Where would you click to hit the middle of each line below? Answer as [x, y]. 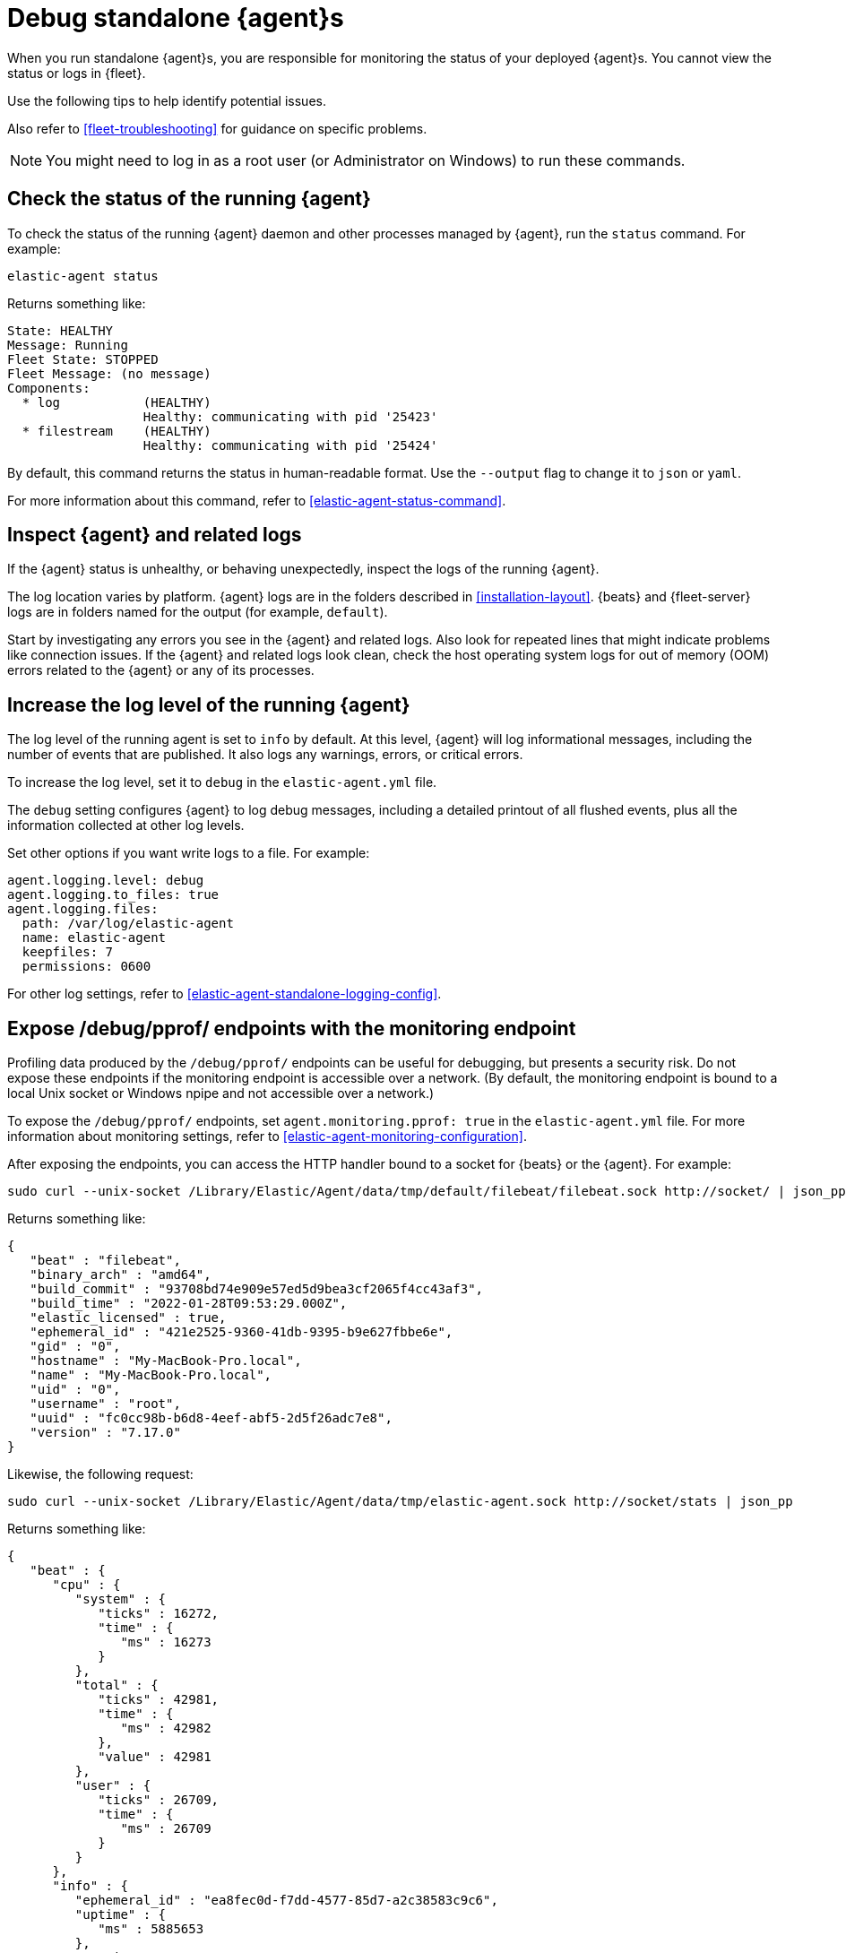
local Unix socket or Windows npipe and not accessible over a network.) [221, 1093]
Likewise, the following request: [100, 1474]
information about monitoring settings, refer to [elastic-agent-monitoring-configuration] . [267, 1136]
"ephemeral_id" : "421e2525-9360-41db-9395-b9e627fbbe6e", [242, 1332]
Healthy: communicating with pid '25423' [290, 416]
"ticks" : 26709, [159, 1800]
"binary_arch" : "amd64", [121, 1275]
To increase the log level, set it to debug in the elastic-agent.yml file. [222, 782]
